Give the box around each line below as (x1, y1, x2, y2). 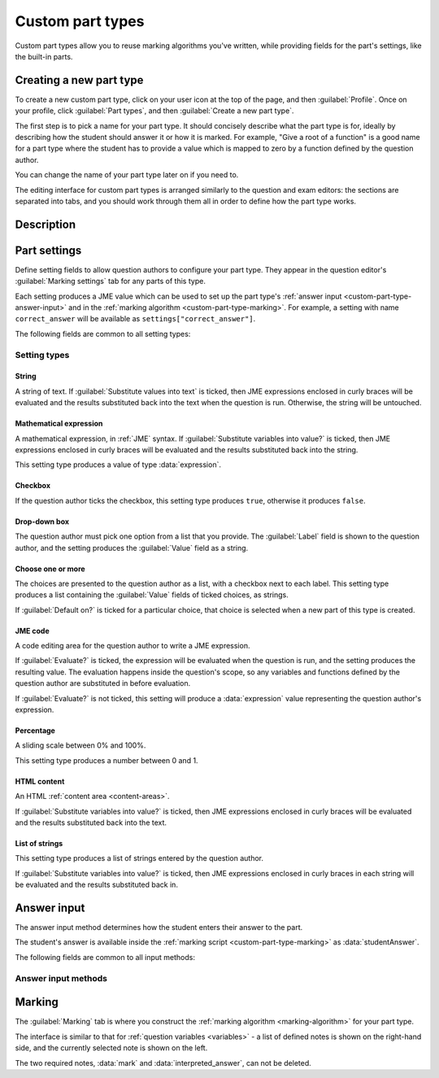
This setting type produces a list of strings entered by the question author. (15, 853, 264, 863)
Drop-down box (15, 517, 69, 526)
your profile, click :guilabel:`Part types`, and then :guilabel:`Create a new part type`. (15, 106, 294, 116)
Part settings (15, 243, 82, 257)
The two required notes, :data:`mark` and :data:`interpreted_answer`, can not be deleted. (15, 1058, 312, 1067)
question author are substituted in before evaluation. (15, 679, 191, 688)
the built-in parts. (15, 51, 73, 61)
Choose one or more (15, 564, 85, 574)
